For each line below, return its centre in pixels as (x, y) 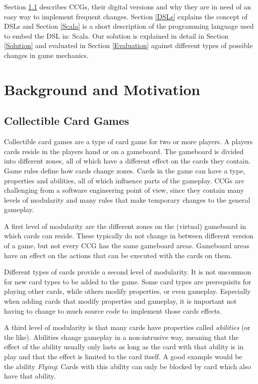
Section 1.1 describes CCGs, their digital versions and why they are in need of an (128, 6)
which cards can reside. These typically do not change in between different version (129, 236)
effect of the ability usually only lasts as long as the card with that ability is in (124, 347)
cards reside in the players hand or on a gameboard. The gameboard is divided (124, 151)
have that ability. (30, 376)
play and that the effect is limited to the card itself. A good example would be (123, 357)
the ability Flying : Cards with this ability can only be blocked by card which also (128, 366)
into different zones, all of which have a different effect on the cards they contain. (127, 161)
